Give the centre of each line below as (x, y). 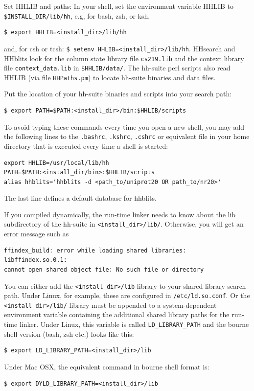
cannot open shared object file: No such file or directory (104, 269)
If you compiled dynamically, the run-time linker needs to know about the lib (120, 214)
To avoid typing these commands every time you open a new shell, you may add (124, 126)
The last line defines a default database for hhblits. (80, 198)
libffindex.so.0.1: (35, 260)
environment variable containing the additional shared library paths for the (117, 314)
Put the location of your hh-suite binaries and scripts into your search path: (118, 94)
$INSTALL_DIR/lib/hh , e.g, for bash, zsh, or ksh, (77, 15)
